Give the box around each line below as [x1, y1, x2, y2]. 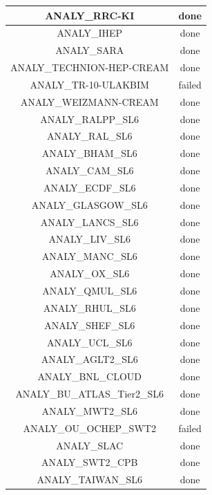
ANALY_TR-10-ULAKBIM [30, 77, 149, 91]
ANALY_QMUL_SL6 [42, 283, 137, 297]
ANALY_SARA [55, 43, 124, 57]
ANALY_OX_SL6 [50, 266, 130, 281]
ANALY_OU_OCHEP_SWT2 [23, 420, 156, 435]
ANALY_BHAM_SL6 [41, 146, 137, 160]
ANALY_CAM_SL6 [45, 163, 134, 178]
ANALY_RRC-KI [45, 8, 135, 22]
